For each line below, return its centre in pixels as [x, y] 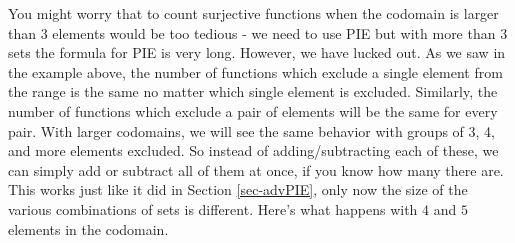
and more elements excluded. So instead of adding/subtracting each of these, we [253, 150]
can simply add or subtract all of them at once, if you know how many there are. [256, 169]
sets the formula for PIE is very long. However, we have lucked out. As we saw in [257, 52]
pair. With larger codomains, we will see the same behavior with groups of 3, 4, [251, 130]
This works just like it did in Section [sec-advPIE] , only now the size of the [238, 189]
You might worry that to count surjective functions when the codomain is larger [253, 13]
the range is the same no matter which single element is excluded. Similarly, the [253, 91]
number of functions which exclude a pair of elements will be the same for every [253, 110]
